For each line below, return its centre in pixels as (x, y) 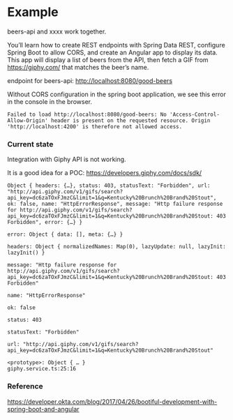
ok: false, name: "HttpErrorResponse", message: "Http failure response (115, 204)
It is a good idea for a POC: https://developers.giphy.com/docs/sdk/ (105, 173)
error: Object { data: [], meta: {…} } (65, 234)
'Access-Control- (195, 114)
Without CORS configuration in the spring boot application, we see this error (117, 94)
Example (33, 12)
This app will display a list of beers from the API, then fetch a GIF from (108, 59)
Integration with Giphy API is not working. (67, 159)
